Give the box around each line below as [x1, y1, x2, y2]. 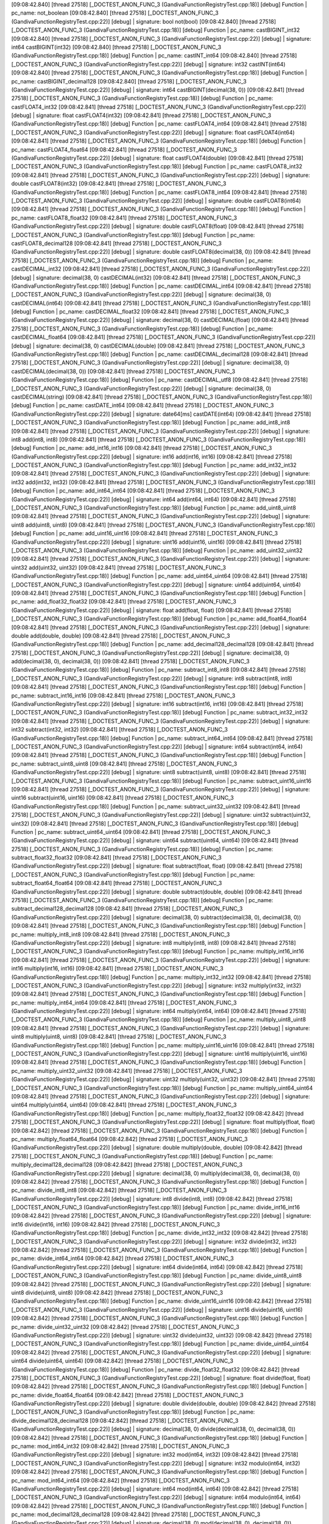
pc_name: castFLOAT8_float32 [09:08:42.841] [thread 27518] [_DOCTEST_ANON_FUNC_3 [11, 214, 238, 221]
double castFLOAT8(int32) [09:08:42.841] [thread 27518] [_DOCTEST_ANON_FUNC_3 [11, 180, 227, 187]
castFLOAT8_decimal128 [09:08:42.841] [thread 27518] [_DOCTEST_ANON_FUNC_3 [11, 240, 222, 247]
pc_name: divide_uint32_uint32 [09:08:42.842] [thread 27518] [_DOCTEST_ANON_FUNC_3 [11, 1323, 240, 1330]
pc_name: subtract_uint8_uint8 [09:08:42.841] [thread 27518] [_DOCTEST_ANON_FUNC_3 [11, 760, 238, 767]
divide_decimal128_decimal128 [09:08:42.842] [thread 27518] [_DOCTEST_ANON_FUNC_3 [11, 1417, 239, 1424]
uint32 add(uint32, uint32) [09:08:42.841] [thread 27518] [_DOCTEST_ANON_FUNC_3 [11, 564, 227, 571]
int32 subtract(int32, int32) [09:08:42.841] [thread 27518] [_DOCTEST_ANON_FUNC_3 [11, 726, 228, 733]
